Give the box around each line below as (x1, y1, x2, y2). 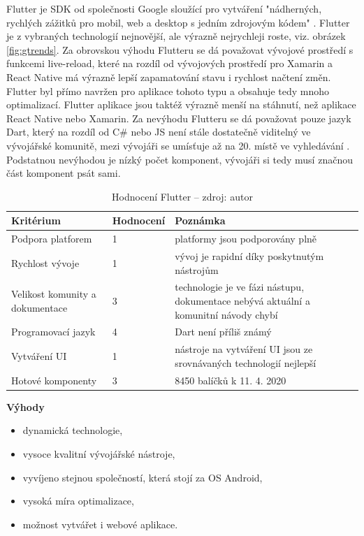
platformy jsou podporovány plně (175, 231, 317, 246)
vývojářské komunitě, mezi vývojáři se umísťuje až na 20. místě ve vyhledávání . (6, 138, 350, 152)
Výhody (6, 399, 45, 414)
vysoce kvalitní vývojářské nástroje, (22, 447, 175, 461)
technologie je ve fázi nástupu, (175, 280, 305, 294)
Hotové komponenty (11, 372, 97, 387)
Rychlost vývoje (11, 255, 80, 270)
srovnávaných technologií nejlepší (175, 355, 316, 370)
